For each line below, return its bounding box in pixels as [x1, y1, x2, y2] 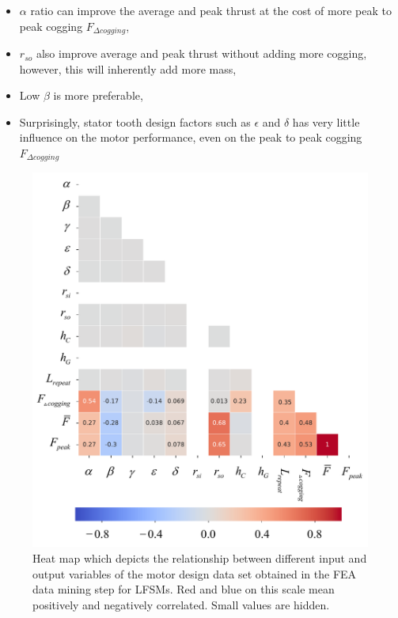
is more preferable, [53, 87, 143, 104]
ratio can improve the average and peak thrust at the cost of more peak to [30, 2, 392, 18]
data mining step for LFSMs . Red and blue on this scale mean [32, 581, 335, 597]
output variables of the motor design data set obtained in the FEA [32, 565, 357, 582]
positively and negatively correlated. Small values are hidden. [32, 596, 330, 612]
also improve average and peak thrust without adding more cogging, [36, 45, 367, 62]
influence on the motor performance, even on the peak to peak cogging [19, 129, 362, 146]
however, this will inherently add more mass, [19, 60, 237, 77]
